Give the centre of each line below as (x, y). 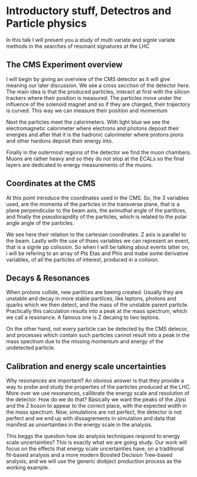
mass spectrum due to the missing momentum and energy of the (85, 341)
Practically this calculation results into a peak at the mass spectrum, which (97, 311)
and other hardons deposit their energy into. (60, 141)
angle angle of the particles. (40, 223)
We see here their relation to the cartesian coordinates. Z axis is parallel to (96, 234)
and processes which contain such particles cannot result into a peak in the (98, 335)
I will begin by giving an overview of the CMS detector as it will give (88, 79)
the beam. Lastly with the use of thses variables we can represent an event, (98, 240)
